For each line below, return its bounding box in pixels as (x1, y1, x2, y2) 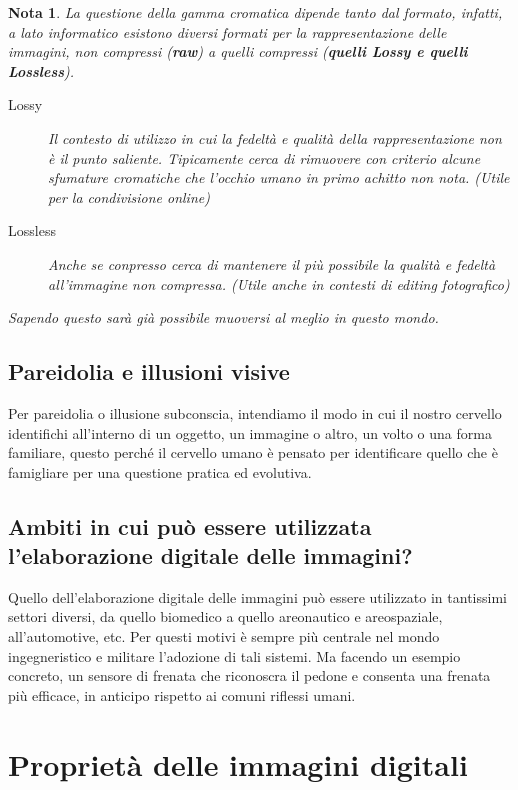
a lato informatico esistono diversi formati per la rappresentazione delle (8, 21, 447, 42)
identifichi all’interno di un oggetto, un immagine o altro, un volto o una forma (8, 422, 492, 443)
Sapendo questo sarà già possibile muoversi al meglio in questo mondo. (8, 307, 439, 328)
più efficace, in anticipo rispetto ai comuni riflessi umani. (8, 684, 356, 705)
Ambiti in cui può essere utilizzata (8, 510, 372, 541)
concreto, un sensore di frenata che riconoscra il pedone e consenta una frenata (8, 665, 491, 686)
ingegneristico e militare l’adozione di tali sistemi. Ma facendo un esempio (8, 645, 461, 666)
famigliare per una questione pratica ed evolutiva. (8, 461, 312, 482)
